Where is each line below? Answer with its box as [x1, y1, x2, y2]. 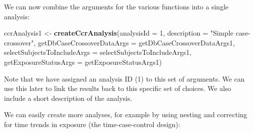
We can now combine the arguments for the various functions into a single [4, 1, 229, 11]
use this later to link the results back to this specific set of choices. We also [4, 83, 231, 93]
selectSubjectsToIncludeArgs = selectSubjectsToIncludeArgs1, [4, 47, 192, 57]
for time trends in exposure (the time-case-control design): [4, 119, 180, 129]
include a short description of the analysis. [4, 92, 132, 103]
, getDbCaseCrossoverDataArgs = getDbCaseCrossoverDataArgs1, [34, 37, 235, 47]
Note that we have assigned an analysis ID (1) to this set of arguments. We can [4, 73, 245, 84]
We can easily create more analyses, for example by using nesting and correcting [4, 109, 248, 120]
